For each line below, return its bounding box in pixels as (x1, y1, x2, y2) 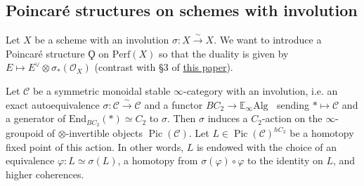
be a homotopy (290, 126, 354, 140)
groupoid (6, 126, 44, 140)
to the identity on (247, 153, 323, 168)
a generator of (6, 111, 66, 126)
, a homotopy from (117, 153, 198, 168)
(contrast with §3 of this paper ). (94, 60, 233, 74)
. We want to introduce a (214, 32, 322, 47)
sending (276, 97, 309, 112)
